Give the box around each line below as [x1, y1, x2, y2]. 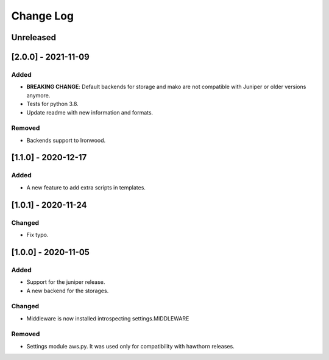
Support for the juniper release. [26, 278, 105, 286]
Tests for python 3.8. [26, 101, 79, 108]
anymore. [26, 91, 51, 99]
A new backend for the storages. [26, 287, 109, 294]
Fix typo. [26, 231, 49, 238]
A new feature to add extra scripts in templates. [26, 183, 146, 191]
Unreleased [11, 32, 57, 43]
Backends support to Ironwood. [26, 136, 106, 144]
